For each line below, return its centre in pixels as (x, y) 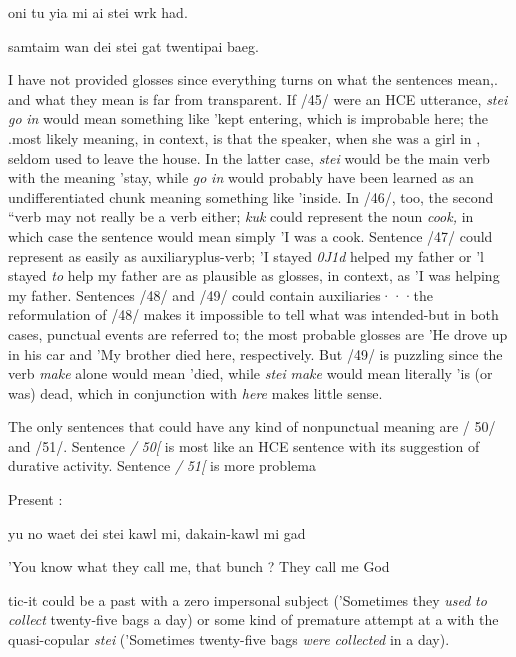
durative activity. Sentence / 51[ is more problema (162, 465)
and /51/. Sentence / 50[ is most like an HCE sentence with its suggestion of (244, 445)
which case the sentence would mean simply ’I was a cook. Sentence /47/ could (250, 235)
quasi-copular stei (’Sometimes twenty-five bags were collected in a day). (229, 639)
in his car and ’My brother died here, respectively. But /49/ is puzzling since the (255, 353)
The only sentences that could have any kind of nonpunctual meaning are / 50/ (252, 426)
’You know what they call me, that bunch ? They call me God (199, 566)
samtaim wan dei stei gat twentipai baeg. (133, 45)
